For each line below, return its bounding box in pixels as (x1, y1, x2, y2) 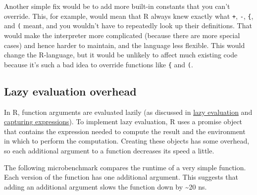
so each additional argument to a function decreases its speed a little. (4, 145, 214, 155)
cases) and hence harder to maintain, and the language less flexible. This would (4, 40, 245, 50)
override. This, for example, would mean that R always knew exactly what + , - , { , (4, 10, 254, 21)
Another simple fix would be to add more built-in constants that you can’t (4, 1, 230, 11)
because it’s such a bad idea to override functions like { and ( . (4, 59, 193, 69)
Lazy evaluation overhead (4, 83, 137, 98)
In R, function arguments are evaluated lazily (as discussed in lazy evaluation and (4, 106, 253, 117)
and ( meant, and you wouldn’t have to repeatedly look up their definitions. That (4, 20, 252, 31)
